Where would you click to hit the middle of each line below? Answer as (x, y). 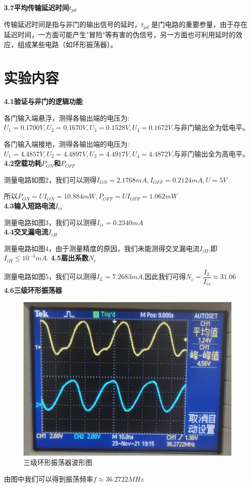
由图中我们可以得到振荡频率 (49, 478)
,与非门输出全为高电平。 (211, 153)
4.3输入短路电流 (30, 205)
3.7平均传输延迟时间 (37, 7)
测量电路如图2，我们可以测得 (50, 179)
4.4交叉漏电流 (26, 232)
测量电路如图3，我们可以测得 (50, 222)
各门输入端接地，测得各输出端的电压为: (67, 144)
